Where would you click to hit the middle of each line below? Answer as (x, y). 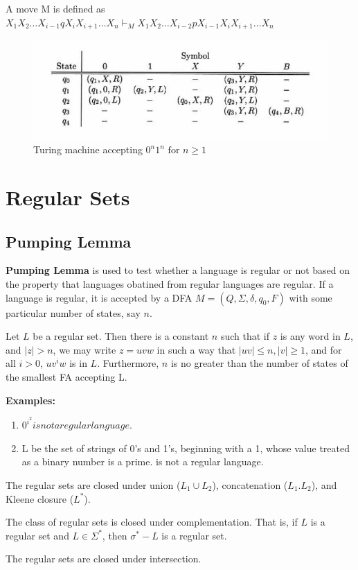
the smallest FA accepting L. (66, 376)
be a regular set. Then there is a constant (121, 336)
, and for (323, 349)
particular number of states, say (73, 312)
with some (311, 297)
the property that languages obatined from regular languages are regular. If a (170, 284)
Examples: (30, 400)
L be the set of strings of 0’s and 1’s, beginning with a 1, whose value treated (186, 448)
